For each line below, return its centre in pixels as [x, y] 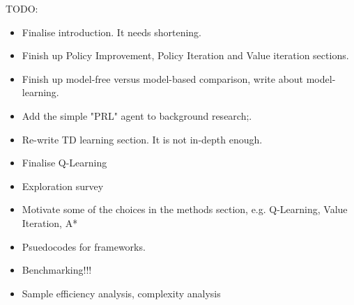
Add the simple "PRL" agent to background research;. [137, 115]
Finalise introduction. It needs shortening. [112, 32]
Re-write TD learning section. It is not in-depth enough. [142, 139]
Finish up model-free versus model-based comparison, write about [163, 78]
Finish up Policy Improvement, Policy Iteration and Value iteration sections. [185, 55]
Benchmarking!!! [57, 270]
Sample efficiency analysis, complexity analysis [121, 293]
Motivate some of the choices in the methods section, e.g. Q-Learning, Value [185, 209]
